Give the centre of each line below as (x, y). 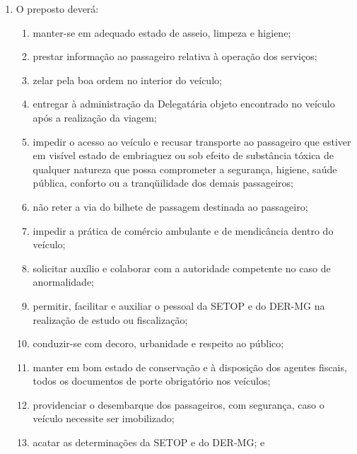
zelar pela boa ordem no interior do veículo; (127, 80)
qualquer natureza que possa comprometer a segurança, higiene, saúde (185, 169)
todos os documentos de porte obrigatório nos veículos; (152, 381)
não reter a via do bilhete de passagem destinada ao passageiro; (170, 206)
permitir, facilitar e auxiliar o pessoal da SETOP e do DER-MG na (179, 305)
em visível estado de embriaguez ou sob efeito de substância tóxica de (183, 155)
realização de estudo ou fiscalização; (110, 319)
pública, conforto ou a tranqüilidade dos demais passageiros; (163, 183)
